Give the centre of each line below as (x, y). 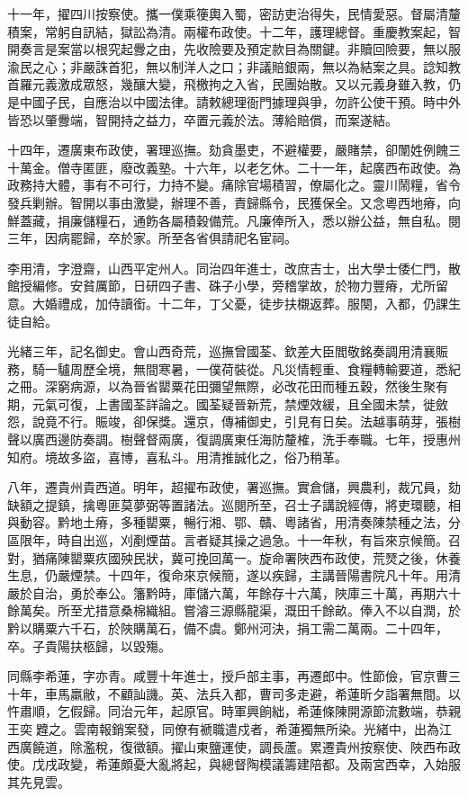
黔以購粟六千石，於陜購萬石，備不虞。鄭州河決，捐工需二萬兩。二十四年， (228, 628)
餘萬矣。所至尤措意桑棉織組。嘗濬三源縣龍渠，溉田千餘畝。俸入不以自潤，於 (234, 610)
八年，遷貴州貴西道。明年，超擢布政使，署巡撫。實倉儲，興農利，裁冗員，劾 (234, 487)
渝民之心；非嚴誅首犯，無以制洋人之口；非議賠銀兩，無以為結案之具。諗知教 (234, 66)
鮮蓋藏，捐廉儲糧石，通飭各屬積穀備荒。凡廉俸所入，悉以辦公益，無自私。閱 (234, 220)
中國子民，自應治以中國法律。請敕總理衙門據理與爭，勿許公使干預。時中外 (240, 101)
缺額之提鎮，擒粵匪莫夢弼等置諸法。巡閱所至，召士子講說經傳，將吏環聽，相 (234, 504)
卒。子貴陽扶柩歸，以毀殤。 (89, 645)
